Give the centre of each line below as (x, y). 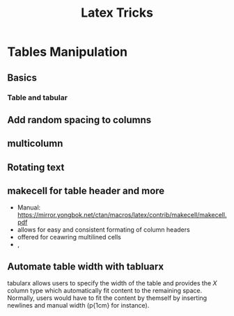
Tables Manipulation (67, 52)
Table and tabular (38, 97)
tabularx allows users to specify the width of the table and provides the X (112, 283)
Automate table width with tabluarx (86, 266)
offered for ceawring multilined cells (69, 237)
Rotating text (36, 167)
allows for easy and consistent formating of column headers (103, 230)
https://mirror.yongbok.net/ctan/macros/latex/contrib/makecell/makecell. (122, 215)
